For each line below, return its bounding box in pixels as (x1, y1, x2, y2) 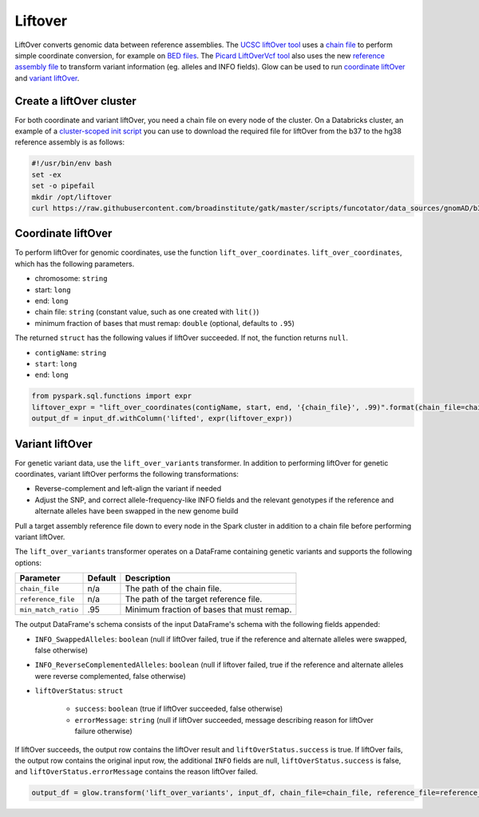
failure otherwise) (74, 727, 133, 736)
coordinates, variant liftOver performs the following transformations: (14, 470, 239, 479)
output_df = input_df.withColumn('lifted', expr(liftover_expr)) (31, 414, 293, 423)
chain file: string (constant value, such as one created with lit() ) (34, 307, 259, 317)
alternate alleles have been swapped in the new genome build (34, 506, 239, 516)
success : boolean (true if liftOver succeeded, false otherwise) (74, 704, 283, 714)
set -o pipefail (31, 181, 96, 191)
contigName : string (34, 347, 107, 357)
